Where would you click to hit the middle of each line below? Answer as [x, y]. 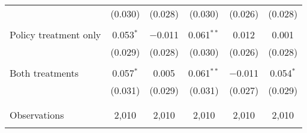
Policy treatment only [55, 34]
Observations [37, 115]
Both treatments [44, 73]
